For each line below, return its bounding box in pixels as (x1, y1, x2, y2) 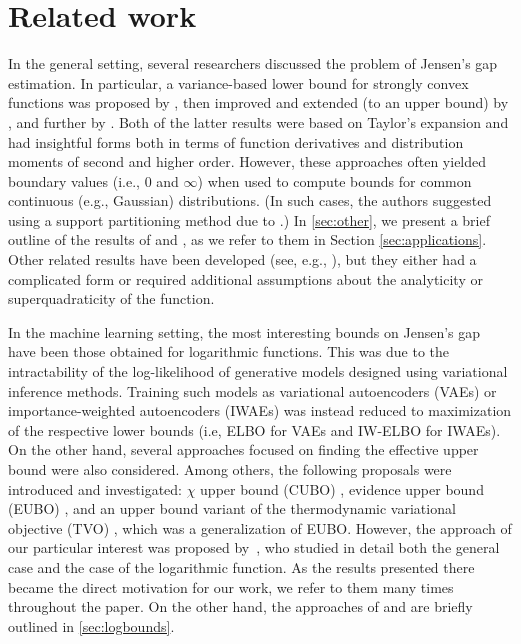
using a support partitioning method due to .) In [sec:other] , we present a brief (8, 209, 490, 230)
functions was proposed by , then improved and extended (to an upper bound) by (8, 92, 509, 113)
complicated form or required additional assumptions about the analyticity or (8, 268, 483, 289)
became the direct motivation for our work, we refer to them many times (8, 576, 454, 597)
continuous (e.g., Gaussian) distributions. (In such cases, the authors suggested (8, 190, 492, 211)
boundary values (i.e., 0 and (8, 170, 179, 191)
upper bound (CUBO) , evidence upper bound (200, 478, 484, 499)
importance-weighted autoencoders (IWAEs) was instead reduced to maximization (8, 400, 512, 421)
